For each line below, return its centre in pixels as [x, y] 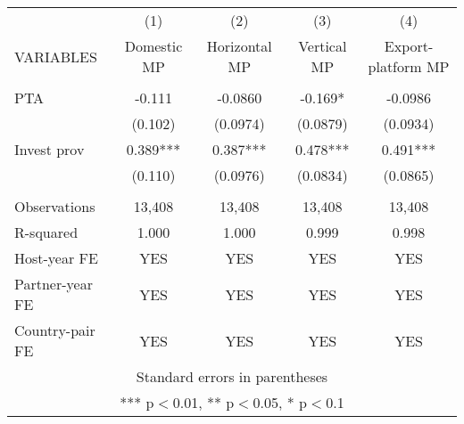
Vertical [323, 46]
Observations [55, 206]
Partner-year [54, 284]
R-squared [46, 232]
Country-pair [55, 330]
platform [395, 66]
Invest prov [50, 149]
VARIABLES [56, 56]
